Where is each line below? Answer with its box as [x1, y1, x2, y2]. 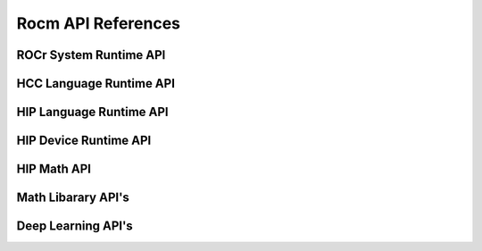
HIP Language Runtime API [16, 105, 169, 120]
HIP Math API [16, 162, 91, 177]
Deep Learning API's [16, 219, 133, 234]
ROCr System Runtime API [16, 47, 166, 63]
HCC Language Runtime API [16, 76, 176, 91]
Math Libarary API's [16, 190, 129, 205]
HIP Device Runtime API [16, 133, 152, 148]
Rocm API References [16, 13, 181, 33]
